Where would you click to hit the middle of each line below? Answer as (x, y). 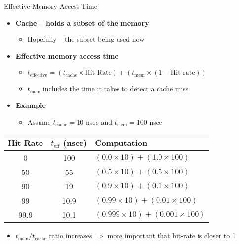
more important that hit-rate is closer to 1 (171, 235)
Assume (39, 122)
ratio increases (71, 235)
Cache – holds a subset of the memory (82, 22)
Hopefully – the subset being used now (86, 39)
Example (31, 105)
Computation (121, 143)
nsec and (99, 122)
